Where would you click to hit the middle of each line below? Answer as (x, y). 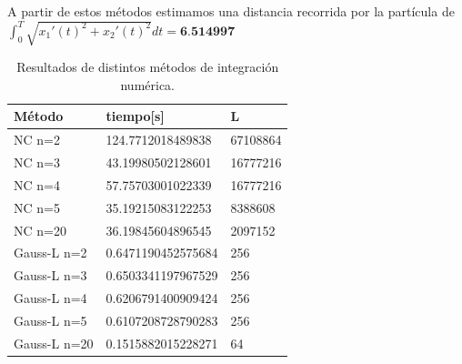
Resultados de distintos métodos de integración (148, 67)
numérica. (147, 84)
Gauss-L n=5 (50, 320)
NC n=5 (37, 207)
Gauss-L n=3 (50, 275)
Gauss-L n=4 (50, 298)
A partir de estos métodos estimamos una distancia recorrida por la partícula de (231, 11)
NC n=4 (37, 184)
